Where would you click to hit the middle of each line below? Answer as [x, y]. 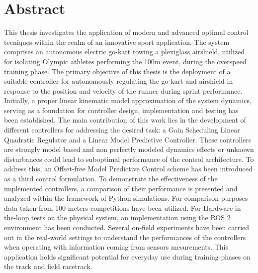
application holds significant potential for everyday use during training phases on [127, 256]
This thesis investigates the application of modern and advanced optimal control [126, 32]
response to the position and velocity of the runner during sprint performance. [123, 90]
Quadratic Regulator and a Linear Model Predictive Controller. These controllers [128, 139]
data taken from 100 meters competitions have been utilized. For [103, 207]
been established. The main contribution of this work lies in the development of [125, 120]
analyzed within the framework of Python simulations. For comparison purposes [126, 198]
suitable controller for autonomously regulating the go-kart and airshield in [119, 81]
